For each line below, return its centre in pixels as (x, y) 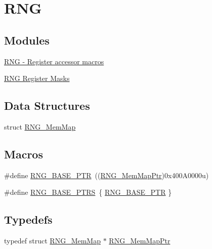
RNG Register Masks (37, 78)
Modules (27, 40)
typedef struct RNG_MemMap (52, 241)
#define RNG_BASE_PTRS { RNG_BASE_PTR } (88, 192)
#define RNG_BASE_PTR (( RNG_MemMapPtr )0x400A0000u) (107, 175)
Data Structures (47, 106)
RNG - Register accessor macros (54, 61)
